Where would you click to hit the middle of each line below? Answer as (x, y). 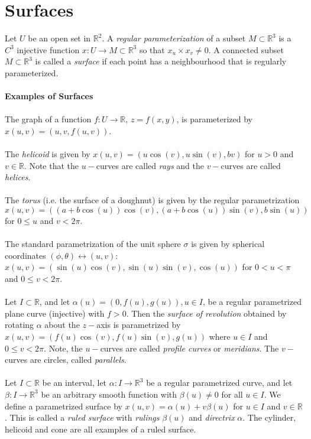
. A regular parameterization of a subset (174, 38)
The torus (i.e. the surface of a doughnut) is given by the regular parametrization (152, 200)
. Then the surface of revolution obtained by (206, 313)
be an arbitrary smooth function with (109, 394)
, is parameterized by (214, 119)
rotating (20, 325)
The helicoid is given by (48, 154)
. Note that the (51, 165)
